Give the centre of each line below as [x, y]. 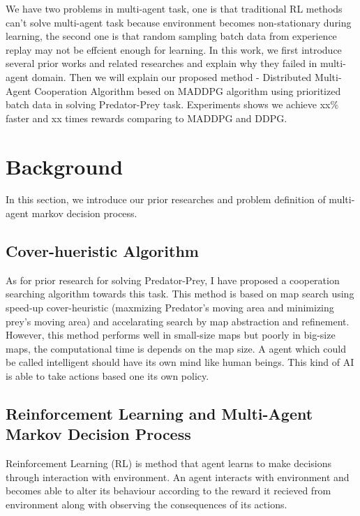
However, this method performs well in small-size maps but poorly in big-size [171, 335]
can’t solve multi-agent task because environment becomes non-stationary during [179, 22]
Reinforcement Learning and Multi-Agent [159, 413]
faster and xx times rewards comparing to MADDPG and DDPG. [147, 118]
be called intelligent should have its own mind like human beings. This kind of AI [180, 362]
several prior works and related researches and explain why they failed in [162, 63]
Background [65, 166]
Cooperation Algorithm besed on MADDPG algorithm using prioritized [188, 90]
